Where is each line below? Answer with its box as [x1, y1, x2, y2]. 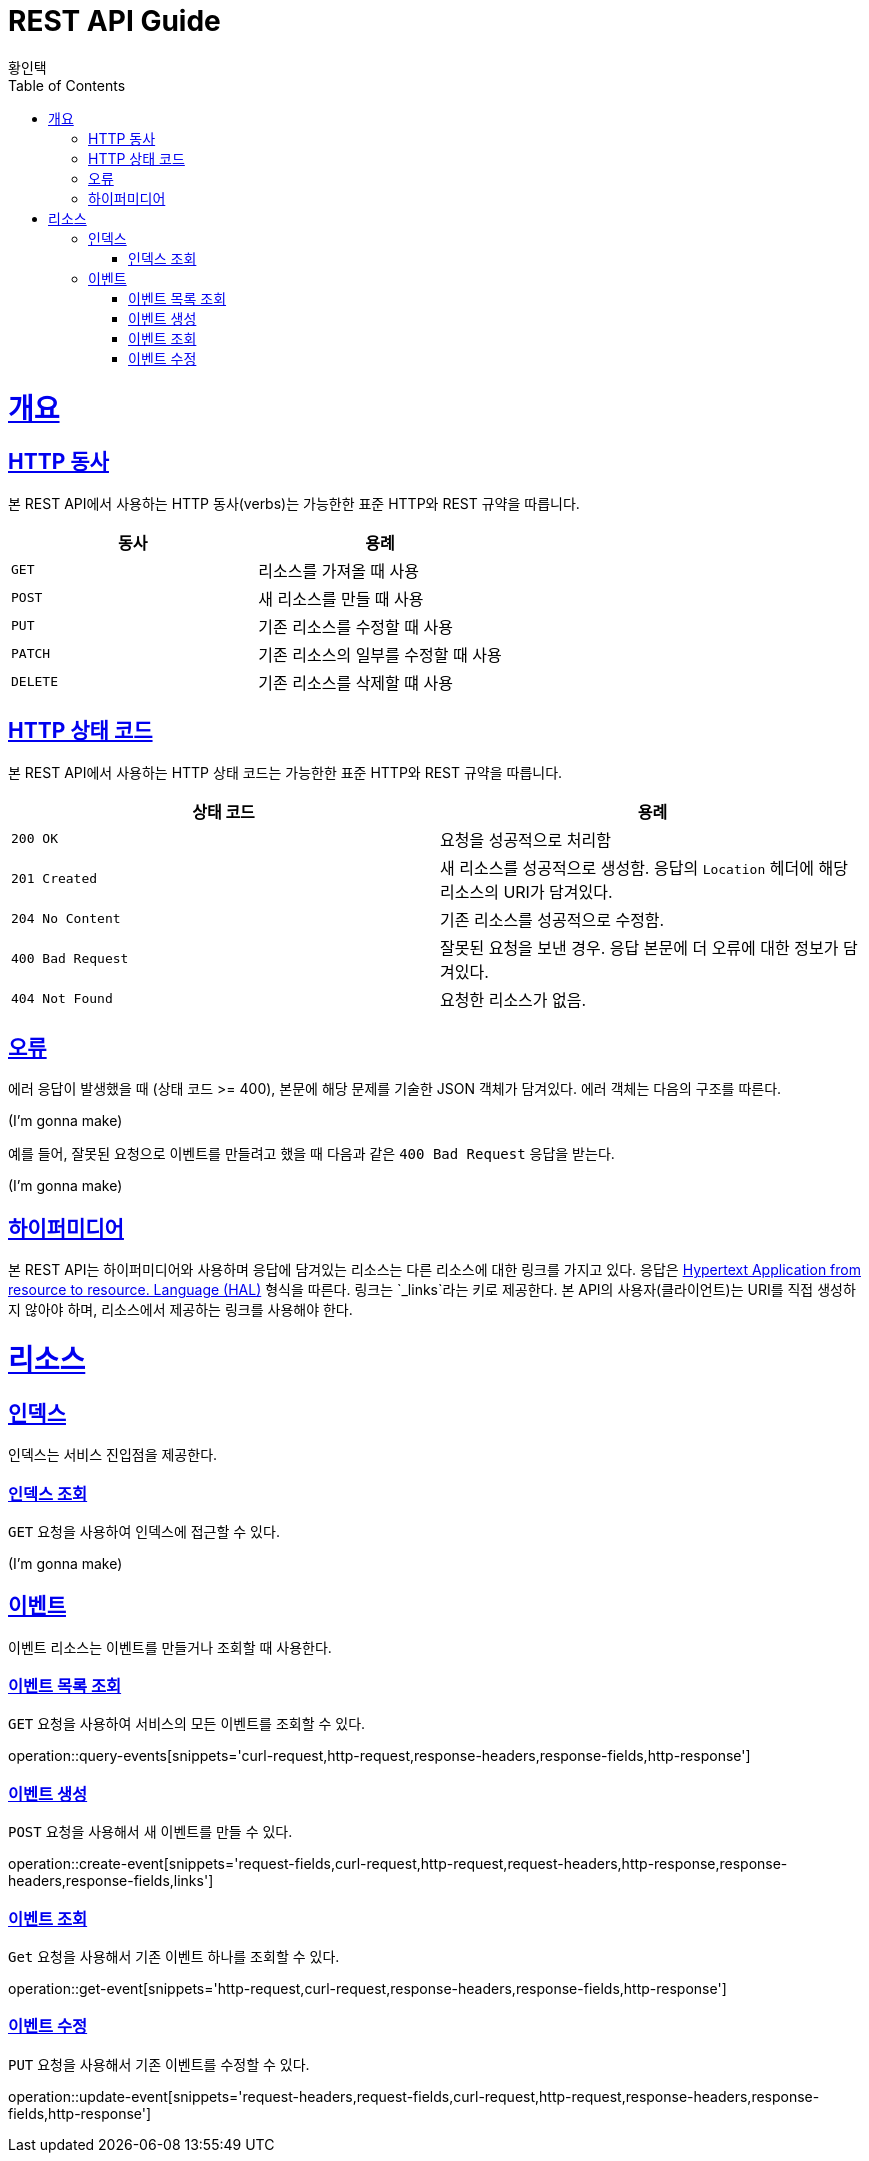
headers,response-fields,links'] [8, 1872, 214, 1890]
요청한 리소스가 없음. [440, 989, 587, 1010]
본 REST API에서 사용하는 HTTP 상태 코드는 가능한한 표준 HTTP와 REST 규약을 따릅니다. [8, 763, 563, 781]
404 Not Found [11, 991, 113, 1007]
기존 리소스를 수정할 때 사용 [258, 616, 453, 637]
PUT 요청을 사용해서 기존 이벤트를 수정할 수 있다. [8, 2055, 310, 2073]
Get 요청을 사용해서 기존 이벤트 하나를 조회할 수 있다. [8, 1947, 340, 1965]
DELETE [11, 674, 58, 690]
